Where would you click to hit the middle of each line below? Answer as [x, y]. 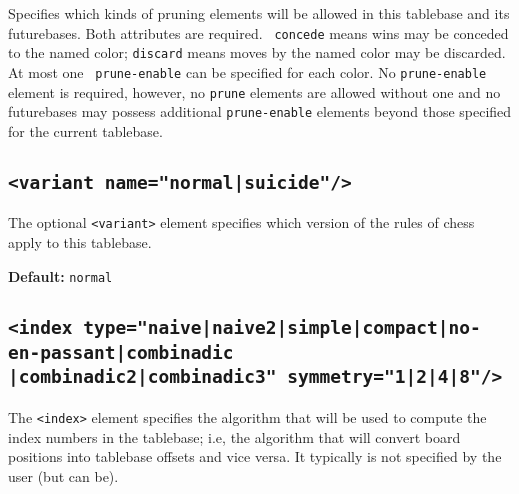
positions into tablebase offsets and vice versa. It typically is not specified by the [255, 456]
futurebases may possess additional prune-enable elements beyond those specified [260, 111]
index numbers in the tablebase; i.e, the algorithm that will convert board [234, 436]
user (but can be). [63, 475]
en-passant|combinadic [121, 352]
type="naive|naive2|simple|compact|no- [282, 327]
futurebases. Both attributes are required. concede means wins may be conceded [258, 32]
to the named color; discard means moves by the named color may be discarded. [257, 52]
